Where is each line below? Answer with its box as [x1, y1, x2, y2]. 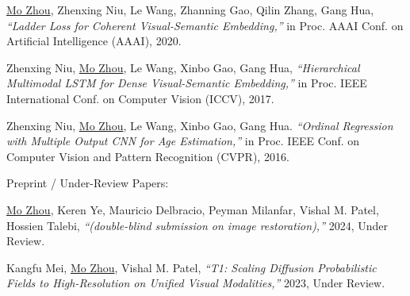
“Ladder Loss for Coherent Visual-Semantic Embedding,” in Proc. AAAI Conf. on [6, 17, 404, 33]
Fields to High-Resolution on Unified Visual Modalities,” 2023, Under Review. [6, 275, 385, 291]
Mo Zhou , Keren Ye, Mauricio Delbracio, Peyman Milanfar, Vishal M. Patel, [6, 201, 379, 217]
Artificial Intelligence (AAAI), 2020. [6, 33, 182, 49]
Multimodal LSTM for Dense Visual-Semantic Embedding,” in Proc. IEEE [6, 75, 367, 91]
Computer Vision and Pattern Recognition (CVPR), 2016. [6, 148, 289, 164]
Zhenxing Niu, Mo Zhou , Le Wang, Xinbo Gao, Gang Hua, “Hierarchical [6, 59, 360, 75]
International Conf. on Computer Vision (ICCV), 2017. [6, 90, 274, 106]
